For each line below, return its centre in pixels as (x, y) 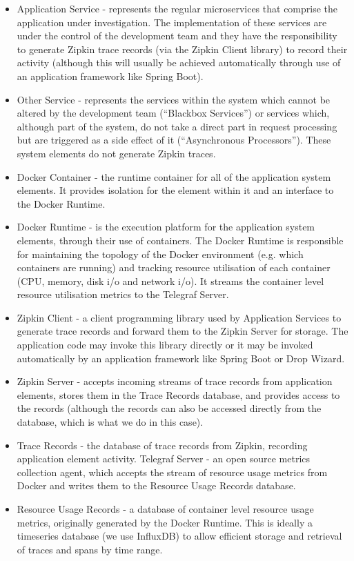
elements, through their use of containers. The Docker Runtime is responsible (180, 240)
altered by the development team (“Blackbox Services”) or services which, (173, 113)
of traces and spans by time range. (90, 549)
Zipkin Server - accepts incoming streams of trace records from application (175, 381)
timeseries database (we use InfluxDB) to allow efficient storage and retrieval (179, 536)
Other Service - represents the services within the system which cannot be (174, 99)
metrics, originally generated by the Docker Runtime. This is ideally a (165, 522)
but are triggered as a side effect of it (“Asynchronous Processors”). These (174, 140)
